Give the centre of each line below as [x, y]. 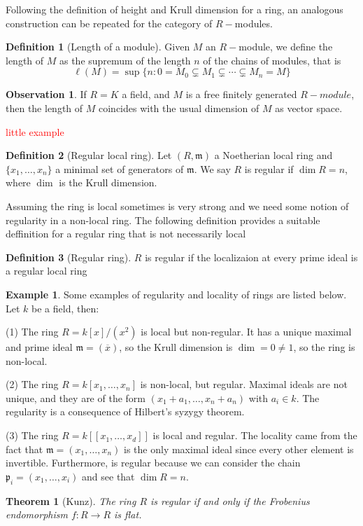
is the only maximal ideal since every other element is [239, 449]
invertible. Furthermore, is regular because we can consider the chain [153, 463]
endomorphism [37, 514]
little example [35, 131]
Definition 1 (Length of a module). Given [98, 47]
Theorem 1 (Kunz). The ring [71, 500]
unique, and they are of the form [76, 397]
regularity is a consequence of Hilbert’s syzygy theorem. [125, 411]
